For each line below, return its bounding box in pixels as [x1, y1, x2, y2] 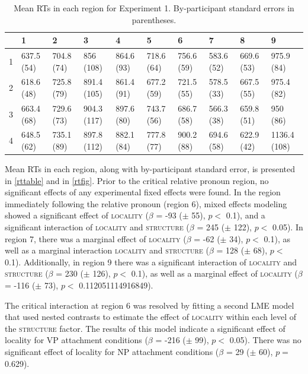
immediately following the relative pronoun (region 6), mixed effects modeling [5, 197, 287, 210]
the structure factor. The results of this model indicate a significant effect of [5, 322, 285, 334]
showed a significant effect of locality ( [5, 209, 149, 221]
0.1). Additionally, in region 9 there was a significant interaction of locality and [5, 255, 297, 268]
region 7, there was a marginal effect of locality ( [5, 232, 187, 245]
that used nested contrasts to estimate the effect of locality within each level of [5, 310, 296, 323]
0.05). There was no [229, 334, 301, 346]
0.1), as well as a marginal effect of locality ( [131, 267, 298, 280]
